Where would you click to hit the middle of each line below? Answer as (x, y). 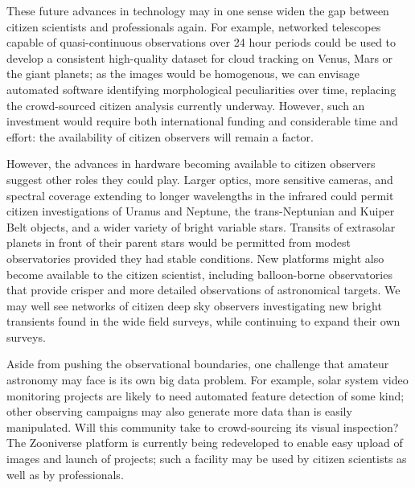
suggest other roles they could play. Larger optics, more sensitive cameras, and (200, 179)
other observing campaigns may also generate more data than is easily (179, 411)
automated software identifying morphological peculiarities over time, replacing (201, 89)
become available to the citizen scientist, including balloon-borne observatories (199, 274)
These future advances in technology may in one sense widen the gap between (198, 10)
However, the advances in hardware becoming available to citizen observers (191, 164)
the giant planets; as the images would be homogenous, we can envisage (183, 74)
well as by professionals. (65, 474)
